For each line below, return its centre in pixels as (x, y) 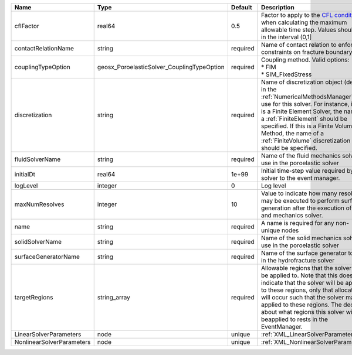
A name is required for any (298, 223)
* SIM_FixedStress (287, 74)
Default (241, 7)
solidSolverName (38, 242)
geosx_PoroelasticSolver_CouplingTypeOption (161, 67)
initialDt (25, 174)
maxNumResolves (39, 204)
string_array (114, 297)
